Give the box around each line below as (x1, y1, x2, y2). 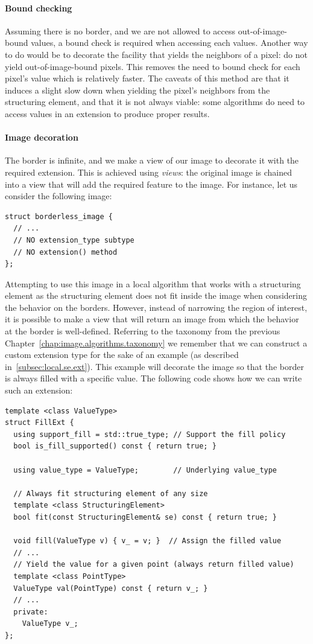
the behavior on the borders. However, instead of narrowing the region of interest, (5, 301, 308, 313)
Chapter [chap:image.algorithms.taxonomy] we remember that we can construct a (5, 336, 308, 349)
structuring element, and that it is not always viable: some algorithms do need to (5, 95, 305, 108)
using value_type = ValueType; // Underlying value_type (13, 465, 277, 474)
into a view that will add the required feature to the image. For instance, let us (5, 177, 298, 190)
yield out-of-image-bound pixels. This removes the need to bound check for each (5, 60, 300, 72)
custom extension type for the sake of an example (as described (5, 348, 239, 361)
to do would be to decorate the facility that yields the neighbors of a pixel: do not (5, 48, 308, 60)
